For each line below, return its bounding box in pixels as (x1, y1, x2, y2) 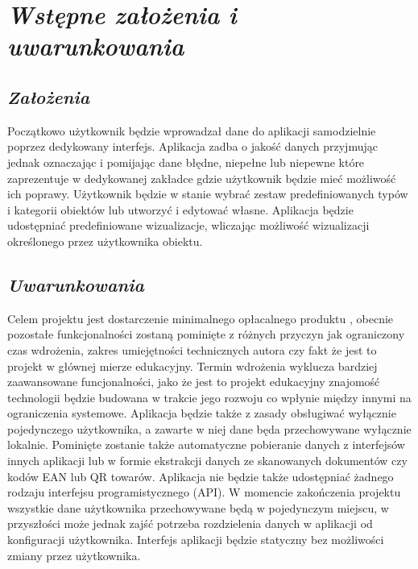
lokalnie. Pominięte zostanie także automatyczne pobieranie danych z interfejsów (7, 436, 405, 453)
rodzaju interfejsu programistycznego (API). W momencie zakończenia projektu (7, 484, 401, 500)
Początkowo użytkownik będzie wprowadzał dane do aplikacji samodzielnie (7, 122, 376, 139)
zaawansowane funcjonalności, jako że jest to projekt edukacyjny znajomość (7, 373, 380, 390)
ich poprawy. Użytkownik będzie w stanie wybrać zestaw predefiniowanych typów (7, 185, 408, 202)
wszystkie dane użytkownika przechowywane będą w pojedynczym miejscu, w (7, 499, 389, 516)
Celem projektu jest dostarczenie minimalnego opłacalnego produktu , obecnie (7, 309, 394, 326)
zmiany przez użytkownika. (7, 546, 141, 563)
